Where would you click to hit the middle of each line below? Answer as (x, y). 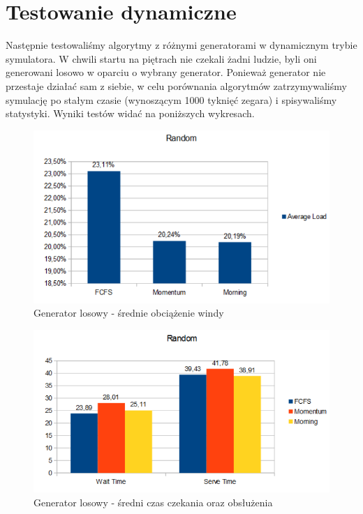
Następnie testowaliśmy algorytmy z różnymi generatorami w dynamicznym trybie (181, 45)
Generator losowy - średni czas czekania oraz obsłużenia (153, 502)
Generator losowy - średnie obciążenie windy (129, 313)
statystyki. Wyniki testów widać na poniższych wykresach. (130, 113)
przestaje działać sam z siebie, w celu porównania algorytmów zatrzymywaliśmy (176, 85)
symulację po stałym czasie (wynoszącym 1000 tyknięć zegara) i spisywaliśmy (171, 99)
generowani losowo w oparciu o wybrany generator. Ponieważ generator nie (166, 72)
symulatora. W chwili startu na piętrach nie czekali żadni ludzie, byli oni (161, 58)
